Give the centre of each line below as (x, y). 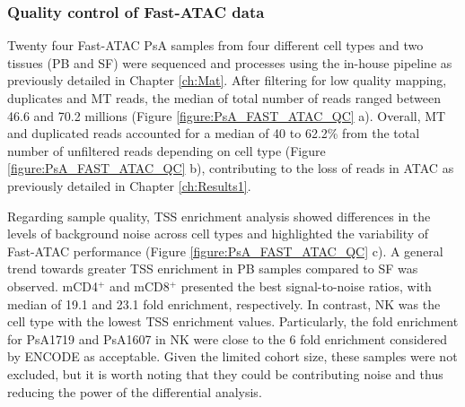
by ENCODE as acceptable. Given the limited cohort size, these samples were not (232, 356)
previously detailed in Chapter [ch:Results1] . (129, 185)
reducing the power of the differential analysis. (135, 391)
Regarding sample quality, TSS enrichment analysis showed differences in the (219, 216)
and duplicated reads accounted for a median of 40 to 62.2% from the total (214, 133)
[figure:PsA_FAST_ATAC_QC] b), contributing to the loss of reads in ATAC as (231, 168)
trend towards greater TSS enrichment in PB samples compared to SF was (213, 268)
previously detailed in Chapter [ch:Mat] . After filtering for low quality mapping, (227, 80)
